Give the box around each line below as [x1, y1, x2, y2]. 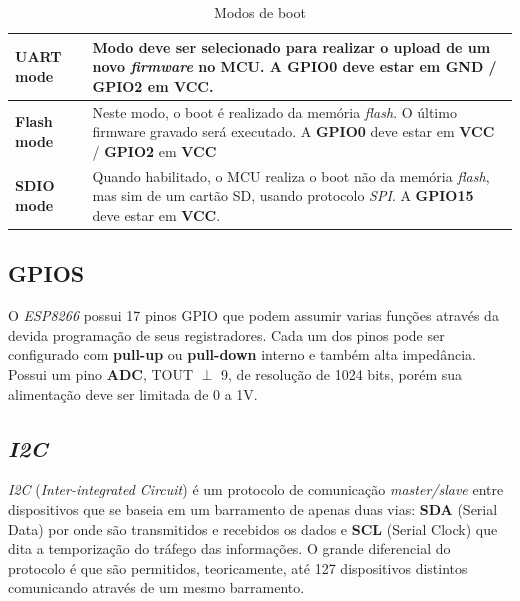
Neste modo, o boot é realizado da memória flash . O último [92, 101, 457, 122]
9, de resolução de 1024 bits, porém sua [221, 363, 463, 384]
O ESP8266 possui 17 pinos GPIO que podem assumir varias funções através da [8, 305, 499, 326]
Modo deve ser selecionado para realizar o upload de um [92, 36, 491, 57]
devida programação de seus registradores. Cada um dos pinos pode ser [8, 324, 445, 345]
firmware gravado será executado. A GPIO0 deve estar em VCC [92, 121, 495, 142]
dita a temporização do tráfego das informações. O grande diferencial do [8, 538, 451, 559]
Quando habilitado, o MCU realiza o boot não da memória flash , [92, 165, 490, 186]
